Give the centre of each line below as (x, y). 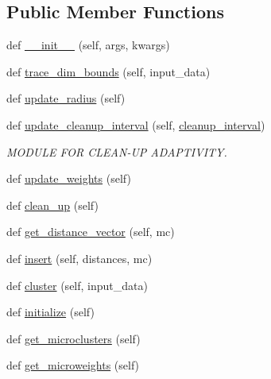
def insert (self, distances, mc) (79, 258)
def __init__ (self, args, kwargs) (88, 45)
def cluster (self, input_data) (77, 285)
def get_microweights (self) (73, 365)
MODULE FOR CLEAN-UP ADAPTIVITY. (117, 151)
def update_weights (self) (69, 178)
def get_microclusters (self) (74, 338)
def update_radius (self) (66, 98)
